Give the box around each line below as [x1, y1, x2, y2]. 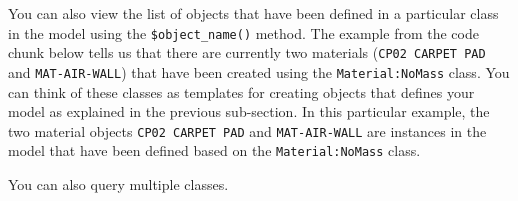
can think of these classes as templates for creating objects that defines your [8, 81, 475, 102]
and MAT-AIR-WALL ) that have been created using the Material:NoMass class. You [8, 61, 510, 82]
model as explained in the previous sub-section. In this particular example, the [8, 101, 490, 122]
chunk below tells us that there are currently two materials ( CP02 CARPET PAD [8, 42, 486, 63]
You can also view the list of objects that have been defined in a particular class [8, 3, 499, 23]
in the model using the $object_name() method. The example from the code [8, 22, 479, 43]
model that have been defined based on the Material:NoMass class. [8, 140, 421, 161]
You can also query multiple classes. [8, 174, 229, 195]
